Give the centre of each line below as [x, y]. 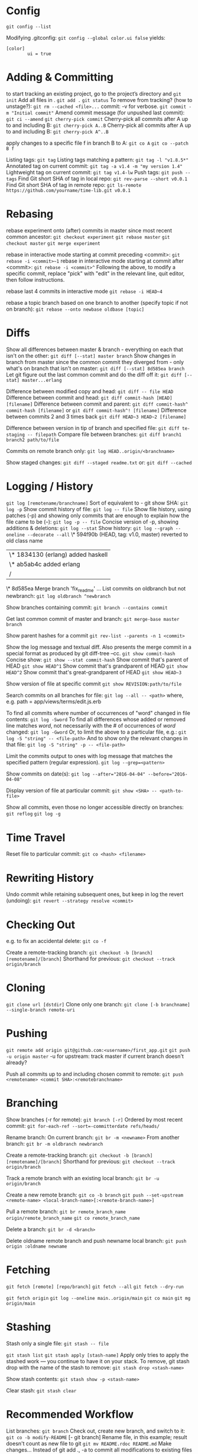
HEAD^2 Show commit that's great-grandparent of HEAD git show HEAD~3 [94, 672]
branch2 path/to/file [33, 440]
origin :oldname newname [37, 1246]
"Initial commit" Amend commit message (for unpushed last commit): [98, 112]
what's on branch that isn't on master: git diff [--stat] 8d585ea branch [95, 368]
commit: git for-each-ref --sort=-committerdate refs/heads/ [83, 1126]
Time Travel [36, 838]
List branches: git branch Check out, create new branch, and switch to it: [95, 1431]
